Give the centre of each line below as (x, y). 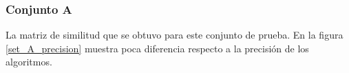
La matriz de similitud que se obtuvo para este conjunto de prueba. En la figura (174, 35)
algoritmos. (29, 62)
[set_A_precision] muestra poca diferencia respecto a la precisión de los (157, 48)
